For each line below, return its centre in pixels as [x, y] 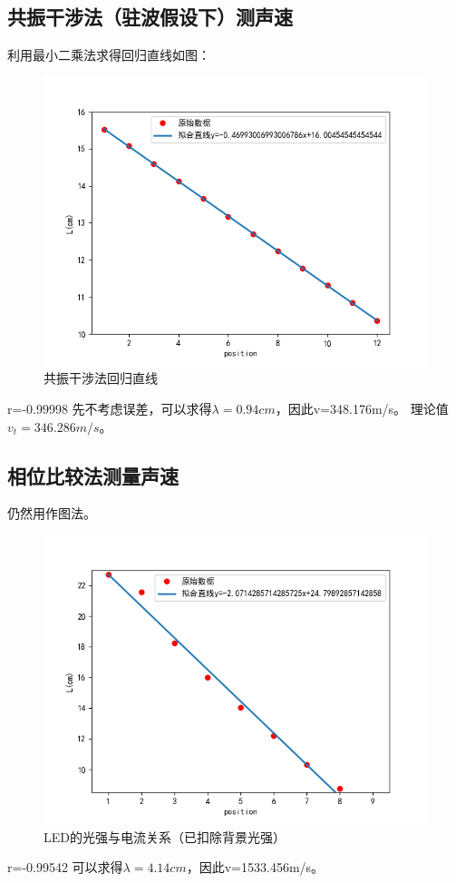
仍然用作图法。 [52, 513]
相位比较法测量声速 [93, 475]
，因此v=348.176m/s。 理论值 [362, 408]
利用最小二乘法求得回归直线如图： [109, 55]
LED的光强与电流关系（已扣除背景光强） [165, 836]
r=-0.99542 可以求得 [65, 867]
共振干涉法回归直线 [101, 378]
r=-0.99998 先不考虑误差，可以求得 [110, 408]
